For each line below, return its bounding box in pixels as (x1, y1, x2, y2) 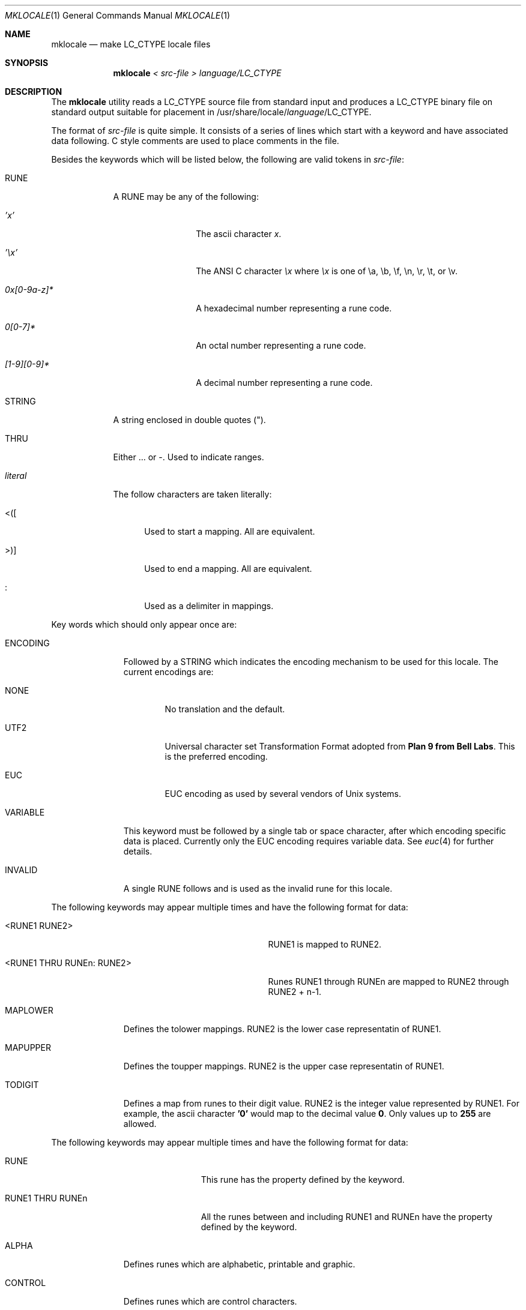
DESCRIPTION (5, 86, 62, 97)
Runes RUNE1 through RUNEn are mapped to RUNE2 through (268, 976, 509, 987)
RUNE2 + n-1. (268, 987, 322, 997)
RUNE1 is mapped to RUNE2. (268, 939, 382, 949)
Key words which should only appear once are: (51, 619, 237, 629)
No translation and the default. (165, 704, 285, 714)
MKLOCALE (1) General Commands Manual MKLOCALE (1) (5, 10, 231, 20)
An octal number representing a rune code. (196, 340, 366, 350)
